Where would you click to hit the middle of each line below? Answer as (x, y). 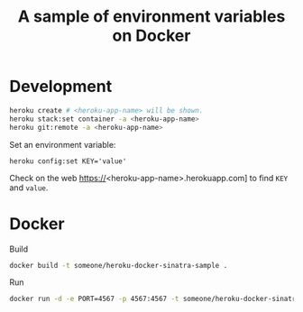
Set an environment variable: (63, 144)
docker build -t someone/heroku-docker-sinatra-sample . (119, 265)
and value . (29, 188)
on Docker (151, 36)
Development (61, 87)
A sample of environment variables (151, 17)
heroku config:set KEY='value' (68, 161)
